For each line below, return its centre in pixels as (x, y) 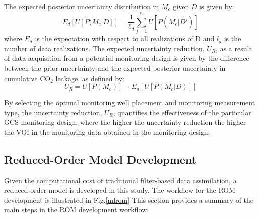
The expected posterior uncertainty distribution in (82, 6)
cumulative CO (27, 78)
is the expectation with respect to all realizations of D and (125, 39)
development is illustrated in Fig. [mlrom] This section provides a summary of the (129, 200)
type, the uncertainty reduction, (53, 112)
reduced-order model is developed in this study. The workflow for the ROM (120, 190)
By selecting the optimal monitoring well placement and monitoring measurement (130, 102)
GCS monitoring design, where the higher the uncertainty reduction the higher (125, 122)
